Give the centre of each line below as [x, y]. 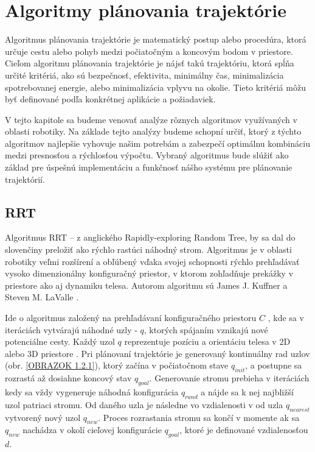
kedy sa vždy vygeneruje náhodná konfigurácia [92, 391]
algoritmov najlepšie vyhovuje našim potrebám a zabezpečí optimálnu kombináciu [157, 143]
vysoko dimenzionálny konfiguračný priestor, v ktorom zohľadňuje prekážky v [149, 273]
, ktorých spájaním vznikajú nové [206, 329]
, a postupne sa [274, 365]
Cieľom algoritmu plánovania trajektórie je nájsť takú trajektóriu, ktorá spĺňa [150, 63]
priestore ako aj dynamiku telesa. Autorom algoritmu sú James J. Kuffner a [146, 285]
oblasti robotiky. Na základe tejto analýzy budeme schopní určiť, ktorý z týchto [153, 131]
